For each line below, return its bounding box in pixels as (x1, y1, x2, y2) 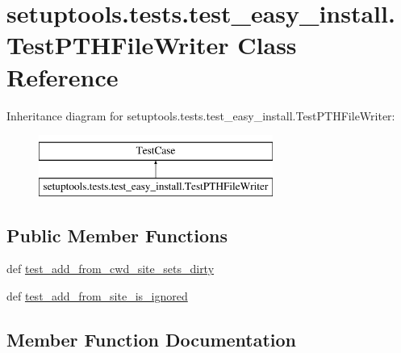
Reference (6, 60, 119, 93)
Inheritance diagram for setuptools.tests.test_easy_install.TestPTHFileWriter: (6, 107, 395, 124)
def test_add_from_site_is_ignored (6, 288, 188, 305)
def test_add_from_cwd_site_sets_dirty (6, 260, 215, 277)
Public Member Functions (6, 222, 228, 247)
